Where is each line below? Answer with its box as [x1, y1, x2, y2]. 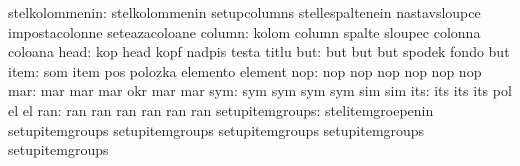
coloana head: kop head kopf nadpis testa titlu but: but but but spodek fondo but [8, 41, 510, 62]
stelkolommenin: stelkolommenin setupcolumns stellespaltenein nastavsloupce [8, 2, 481, 22]
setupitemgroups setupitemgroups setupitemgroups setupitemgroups [8, 119, 425, 140]
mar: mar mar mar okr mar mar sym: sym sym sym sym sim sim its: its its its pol [8, 80, 512, 101]
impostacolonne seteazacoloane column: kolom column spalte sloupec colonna [8, 21, 481, 42]
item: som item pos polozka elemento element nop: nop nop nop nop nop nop [8, 60, 482, 81]
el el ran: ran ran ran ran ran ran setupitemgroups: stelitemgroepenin [8, 99, 434, 120]
